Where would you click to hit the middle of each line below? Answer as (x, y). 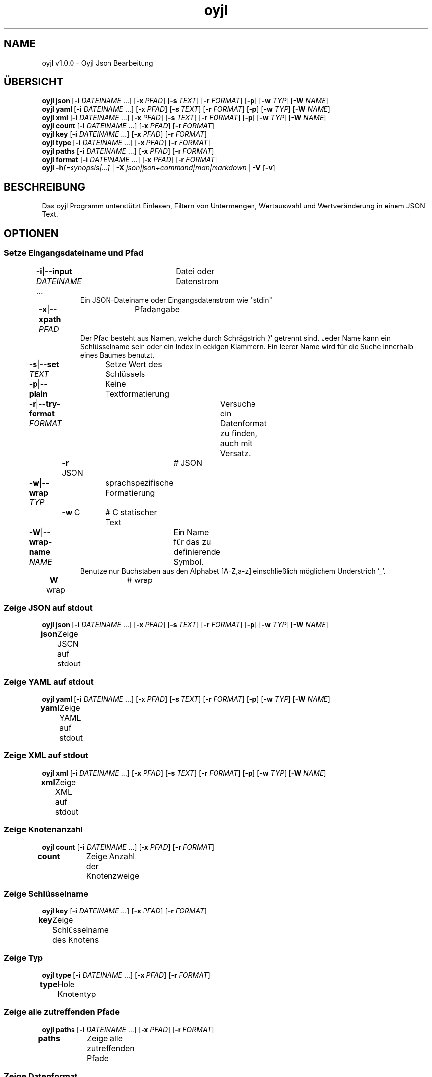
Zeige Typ (24, 958)
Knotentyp (77, 994)
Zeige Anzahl (110, 856)
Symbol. (188, 561)
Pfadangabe (157, 309)
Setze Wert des (134, 364)
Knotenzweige (113, 876)
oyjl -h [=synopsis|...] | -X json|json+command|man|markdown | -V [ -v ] (159, 168)
